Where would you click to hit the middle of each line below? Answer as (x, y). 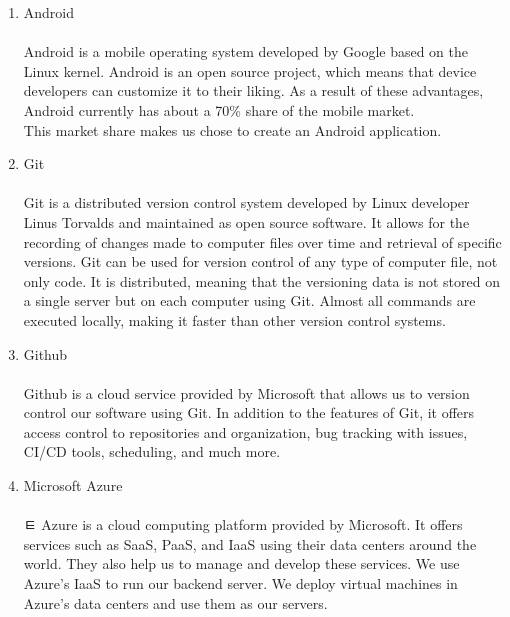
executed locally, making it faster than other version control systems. (234, 319)
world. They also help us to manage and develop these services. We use (241, 563)
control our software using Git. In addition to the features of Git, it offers (249, 412)
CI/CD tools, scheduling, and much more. (152, 451)
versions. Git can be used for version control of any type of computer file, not (260, 261)
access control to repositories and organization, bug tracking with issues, (245, 431)
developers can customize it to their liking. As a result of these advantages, (253, 90)
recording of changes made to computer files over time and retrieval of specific (262, 241)
